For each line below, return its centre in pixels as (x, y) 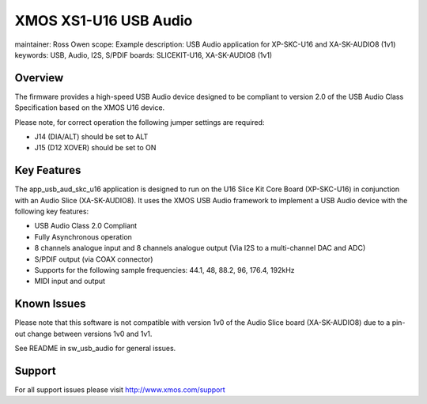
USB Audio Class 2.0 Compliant (86, 226)
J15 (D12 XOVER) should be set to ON (95, 148)
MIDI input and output (70, 281)
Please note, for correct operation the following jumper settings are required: (140, 122)
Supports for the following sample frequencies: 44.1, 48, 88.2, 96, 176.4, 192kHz (165, 270)
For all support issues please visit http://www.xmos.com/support (120, 390)
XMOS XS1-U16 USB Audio (104, 21)
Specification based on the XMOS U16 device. (90, 108)
